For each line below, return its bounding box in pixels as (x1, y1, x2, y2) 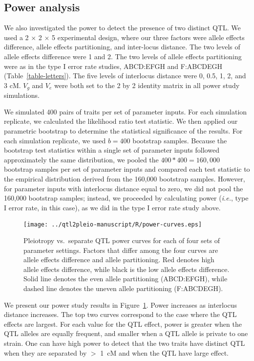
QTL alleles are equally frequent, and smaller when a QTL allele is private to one (4, 328, 248, 338)
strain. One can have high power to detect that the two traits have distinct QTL (4, 338, 245, 348)
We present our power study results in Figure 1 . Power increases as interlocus (4, 299, 237, 310)
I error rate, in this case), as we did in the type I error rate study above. (4, 202, 221, 212)
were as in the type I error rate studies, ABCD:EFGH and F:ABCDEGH (4, 61, 223, 71)
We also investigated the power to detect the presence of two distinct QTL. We (4, 23, 241, 33)
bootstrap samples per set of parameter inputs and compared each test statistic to (4, 164, 250, 174)
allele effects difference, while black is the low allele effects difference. (23, 264, 230, 274)
